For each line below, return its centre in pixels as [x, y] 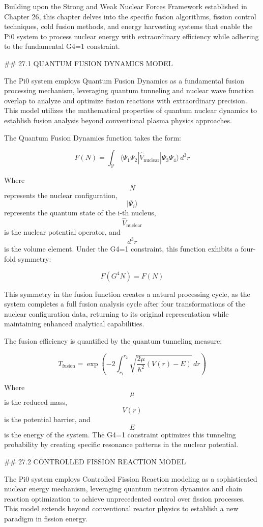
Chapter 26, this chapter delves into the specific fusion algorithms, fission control [130, 16]
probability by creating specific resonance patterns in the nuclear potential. [121, 444]
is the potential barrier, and [47, 419]
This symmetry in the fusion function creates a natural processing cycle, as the [127, 294]
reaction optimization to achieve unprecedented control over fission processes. [125, 498]
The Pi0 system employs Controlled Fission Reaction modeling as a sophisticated [131, 478]
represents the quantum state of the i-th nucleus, [80, 213]
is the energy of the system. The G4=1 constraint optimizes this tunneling [120, 434]
